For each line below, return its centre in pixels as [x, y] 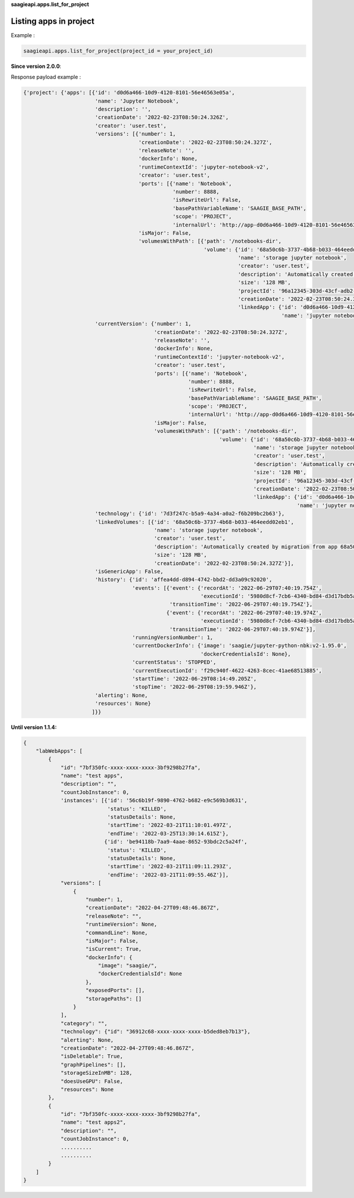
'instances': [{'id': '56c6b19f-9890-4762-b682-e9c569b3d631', [154, 800]
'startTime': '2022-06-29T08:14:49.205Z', [194, 679]
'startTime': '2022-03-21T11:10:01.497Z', [170, 825]
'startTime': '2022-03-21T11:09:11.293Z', [170, 867]
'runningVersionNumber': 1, [173, 638]
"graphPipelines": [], [93, 1064]
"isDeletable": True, [92, 1056]
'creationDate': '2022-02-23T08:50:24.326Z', [162, 117]
